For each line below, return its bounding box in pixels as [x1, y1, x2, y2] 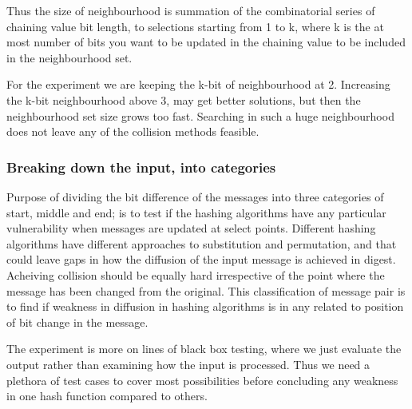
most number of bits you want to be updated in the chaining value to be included [6, 34, 406, 50]
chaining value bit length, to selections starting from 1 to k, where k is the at [6, 18, 384, 34]
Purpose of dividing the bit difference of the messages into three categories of [6, 188, 384, 204]
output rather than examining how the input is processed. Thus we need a [6, 355, 370, 372]
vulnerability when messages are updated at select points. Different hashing [6, 220, 376, 236]
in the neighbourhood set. [6, 49, 133, 66]
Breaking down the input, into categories [6, 157, 276, 177]
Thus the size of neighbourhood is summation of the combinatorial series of [6, 2, 375, 18]
